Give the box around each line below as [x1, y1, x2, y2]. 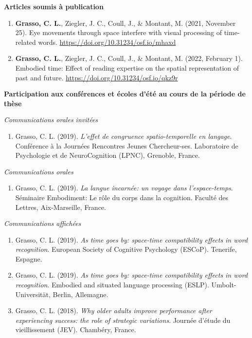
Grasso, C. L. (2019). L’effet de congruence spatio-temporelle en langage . [15, 131, 232, 141]
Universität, [15, 289, 51, 299]
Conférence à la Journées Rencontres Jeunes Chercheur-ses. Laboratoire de [15, 140, 238, 150]
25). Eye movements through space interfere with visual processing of [15, 27, 222, 38]
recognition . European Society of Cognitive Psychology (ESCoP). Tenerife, [15, 244, 237, 254]
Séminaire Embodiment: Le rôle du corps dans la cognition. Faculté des [15, 192, 229, 202]
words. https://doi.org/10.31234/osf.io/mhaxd [38, 37, 176, 47]
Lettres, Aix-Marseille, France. [15, 202, 106, 212]
